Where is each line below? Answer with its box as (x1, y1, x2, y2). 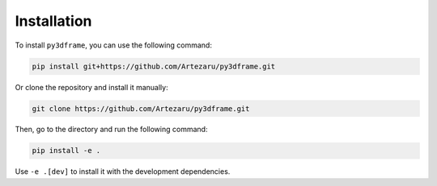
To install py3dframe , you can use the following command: (15, 40, 212, 50)
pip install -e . (32, 146, 101, 155)
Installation (15, 12, 92, 30)
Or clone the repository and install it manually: (15, 82, 169, 92)
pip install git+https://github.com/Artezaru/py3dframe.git (32, 61, 276, 71)
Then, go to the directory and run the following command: (15, 125, 208, 134)
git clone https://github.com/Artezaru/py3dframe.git (32, 104, 250, 113)
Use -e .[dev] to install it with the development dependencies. (15, 167, 231, 176)
